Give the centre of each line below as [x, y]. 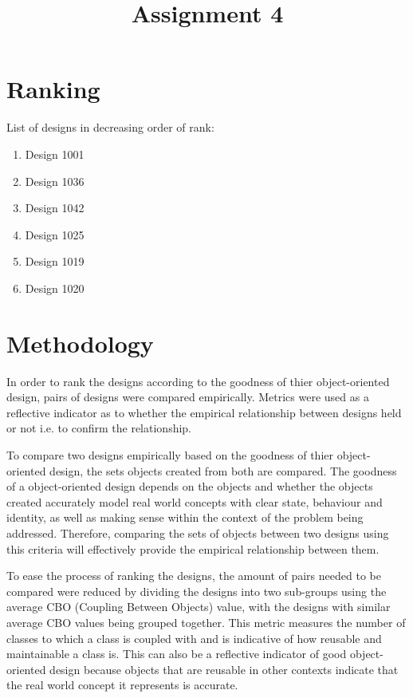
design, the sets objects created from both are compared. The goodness [223, 470]
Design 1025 [55, 234]
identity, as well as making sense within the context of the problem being [185, 517]
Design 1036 [55, 181]
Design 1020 [55, 288]
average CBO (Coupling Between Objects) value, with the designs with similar [199, 607]
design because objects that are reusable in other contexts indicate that [224, 669]
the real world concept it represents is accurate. [122, 685]
